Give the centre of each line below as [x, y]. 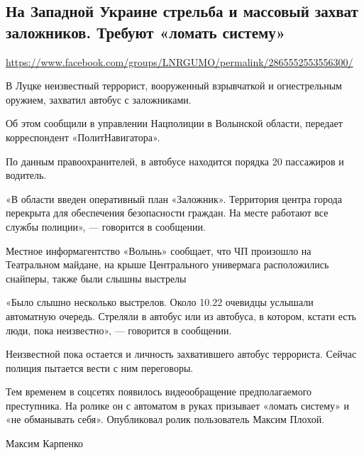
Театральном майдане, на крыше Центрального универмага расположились [167, 264]
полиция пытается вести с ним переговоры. [100, 367]
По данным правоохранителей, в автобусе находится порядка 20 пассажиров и [175, 161]
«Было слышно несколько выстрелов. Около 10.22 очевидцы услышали [160, 302]
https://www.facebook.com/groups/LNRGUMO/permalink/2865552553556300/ [180, 61]
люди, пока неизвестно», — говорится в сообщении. [119, 330]
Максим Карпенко [44, 443]
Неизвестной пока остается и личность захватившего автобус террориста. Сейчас [181, 354]
